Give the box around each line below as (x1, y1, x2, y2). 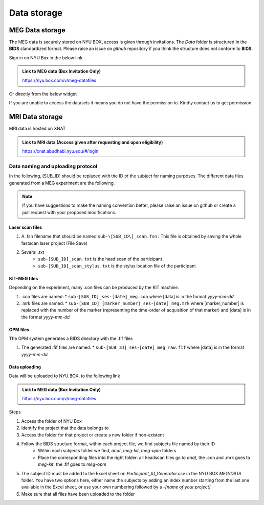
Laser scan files (9, 224, 43, 230)
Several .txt (21, 249, 44, 255)
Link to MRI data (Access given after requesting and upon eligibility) (22, 139, 163, 145)
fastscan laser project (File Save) (21, 240, 88, 246)
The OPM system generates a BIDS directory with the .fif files (9, 336, 133, 341)
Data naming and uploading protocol (9, 163, 98, 169)
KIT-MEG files (9, 275, 38, 281)
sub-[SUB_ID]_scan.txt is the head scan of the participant (38, 256, 162, 262)
